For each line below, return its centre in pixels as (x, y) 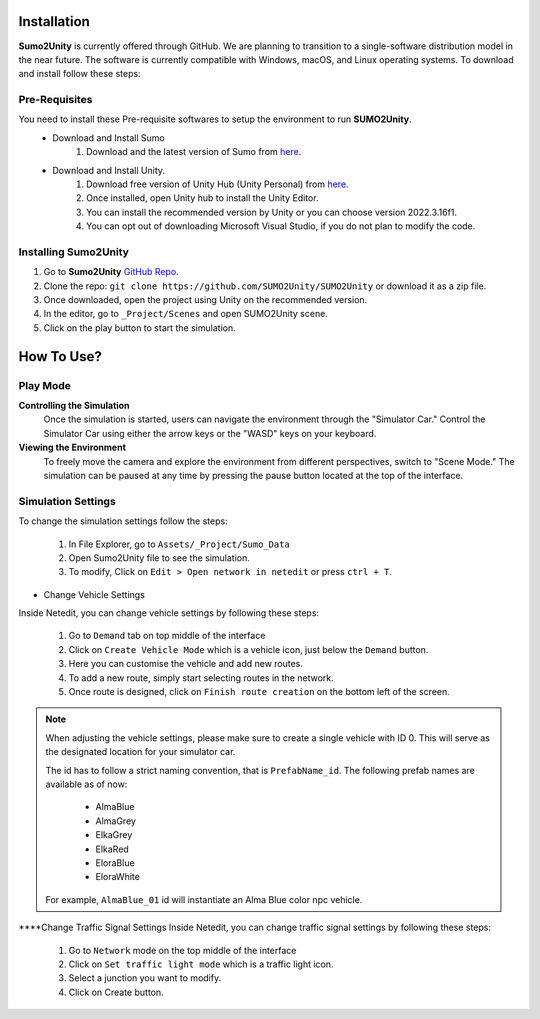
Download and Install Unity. (108, 170)
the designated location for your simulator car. (140, 752)
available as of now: (86, 784)
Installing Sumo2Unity (74, 252)
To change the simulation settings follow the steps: (123, 521)
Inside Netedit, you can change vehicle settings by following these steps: (169, 613)
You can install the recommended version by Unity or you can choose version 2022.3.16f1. (272, 212)
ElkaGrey (114, 835)
